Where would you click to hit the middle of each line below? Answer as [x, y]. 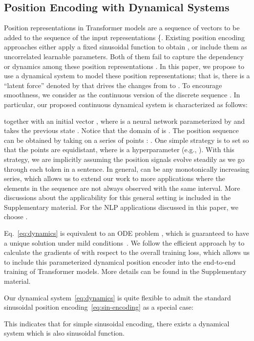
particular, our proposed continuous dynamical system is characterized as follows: [126, 104]
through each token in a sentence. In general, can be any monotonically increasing [127, 169]
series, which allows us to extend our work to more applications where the [115, 178]
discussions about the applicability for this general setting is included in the [117, 197]
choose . [16, 216]
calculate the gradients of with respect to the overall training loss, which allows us [127, 252]
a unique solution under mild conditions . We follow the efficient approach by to [124, 242]
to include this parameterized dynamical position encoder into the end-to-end [120, 261]
